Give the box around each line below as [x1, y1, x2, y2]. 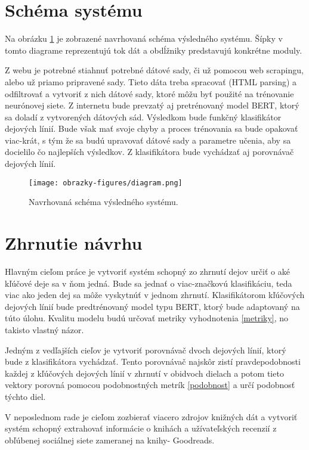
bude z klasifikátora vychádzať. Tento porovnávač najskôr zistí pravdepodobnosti [5, 355, 301, 368]
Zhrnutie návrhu [5, 231, 143, 255]
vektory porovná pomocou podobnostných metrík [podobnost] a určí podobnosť [5, 378, 295, 391]
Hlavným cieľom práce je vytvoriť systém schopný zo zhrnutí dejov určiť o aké [5, 265, 290, 278]
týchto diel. [5, 390, 46, 402]
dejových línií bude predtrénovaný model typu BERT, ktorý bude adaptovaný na [5, 300, 300, 312]
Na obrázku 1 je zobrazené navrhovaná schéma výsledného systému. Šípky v [5, 32, 283, 45]
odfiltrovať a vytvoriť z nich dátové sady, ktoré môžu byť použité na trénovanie [5, 87, 294, 100]
